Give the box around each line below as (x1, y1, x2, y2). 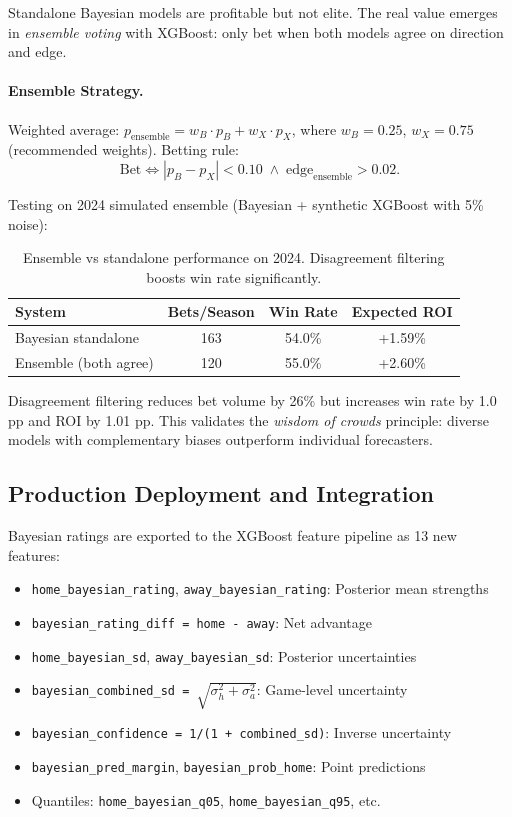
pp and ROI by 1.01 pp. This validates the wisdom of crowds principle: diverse (8, 409, 489, 430)
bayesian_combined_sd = (31, 684, 190, 699)
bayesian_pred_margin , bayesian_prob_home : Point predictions (31, 755, 426, 776)
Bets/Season (167, 301, 255, 322)
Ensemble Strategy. (8, 80, 144, 101)
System (15, 301, 66, 322)
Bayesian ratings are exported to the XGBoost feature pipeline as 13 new (8, 525, 457, 546)
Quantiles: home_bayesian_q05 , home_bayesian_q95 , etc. (31, 789, 381, 810)
